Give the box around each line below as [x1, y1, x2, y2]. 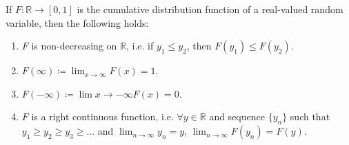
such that [290, 109, 330, 124]
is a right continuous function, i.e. [31, 109, 174, 124]
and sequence [209, 109, 265, 124]
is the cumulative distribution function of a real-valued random [77, 2, 343, 16]
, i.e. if [126, 38, 154, 53]
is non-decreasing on [31, 38, 117, 53]
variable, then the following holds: [6, 15, 149, 30]
